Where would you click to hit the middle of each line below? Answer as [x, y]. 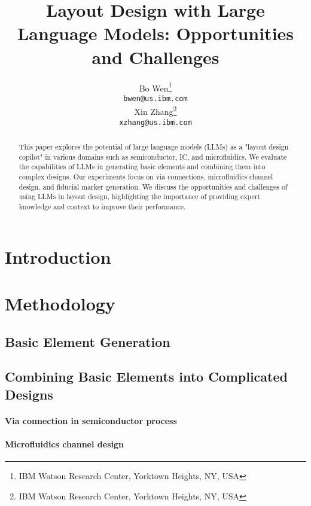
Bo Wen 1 [155, 87]
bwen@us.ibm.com [155, 98]
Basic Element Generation [88, 341]
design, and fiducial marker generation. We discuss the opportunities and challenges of [153, 186]
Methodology [60, 304]
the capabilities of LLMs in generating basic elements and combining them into [142, 167]
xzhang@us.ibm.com [155, 122]
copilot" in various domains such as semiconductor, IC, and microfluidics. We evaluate [153, 156]
